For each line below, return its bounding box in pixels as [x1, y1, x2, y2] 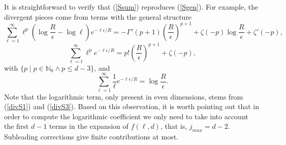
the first [4, 121, 29, 131]
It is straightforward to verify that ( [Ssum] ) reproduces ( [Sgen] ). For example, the [4, 2, 259, 12]
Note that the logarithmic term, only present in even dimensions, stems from [4, 91, 243, 102]
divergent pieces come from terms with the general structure [4, 11, 192, 22]
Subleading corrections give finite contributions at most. [4, 131, 178, 142]
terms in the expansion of [49, 121, 129, 131]
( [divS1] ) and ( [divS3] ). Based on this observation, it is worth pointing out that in [4, 101, 259, 112]
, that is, [160, 121, 187, 131]
